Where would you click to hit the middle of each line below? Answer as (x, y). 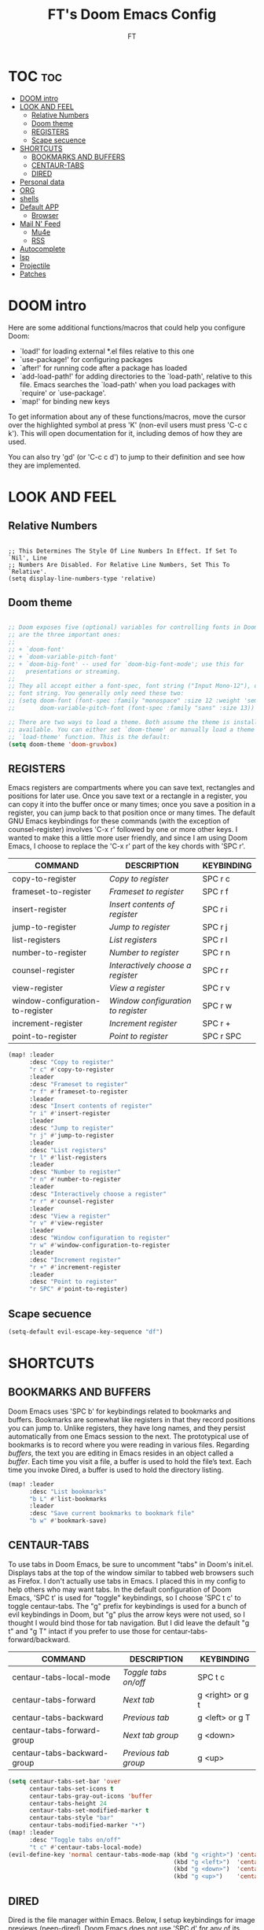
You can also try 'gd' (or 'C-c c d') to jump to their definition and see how (126, 457)
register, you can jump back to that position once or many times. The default (132, 813)
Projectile (35, 265)
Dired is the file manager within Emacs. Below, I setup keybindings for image (132, 1920)
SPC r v (216, 988)
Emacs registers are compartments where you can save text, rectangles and (132, 788)
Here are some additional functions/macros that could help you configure (127, 327)
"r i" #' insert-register (70, 1114)
